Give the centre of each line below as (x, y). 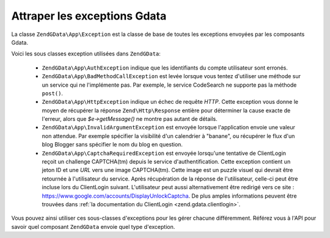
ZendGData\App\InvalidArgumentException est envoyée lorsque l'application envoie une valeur (169, 128)
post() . (53, 93)
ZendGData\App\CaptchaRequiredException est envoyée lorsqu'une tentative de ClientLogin (164, 153)
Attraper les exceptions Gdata (89, 16)
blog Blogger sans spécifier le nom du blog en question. (112, 145)
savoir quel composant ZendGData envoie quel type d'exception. (93, 226)
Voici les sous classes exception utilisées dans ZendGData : (86, 54)
